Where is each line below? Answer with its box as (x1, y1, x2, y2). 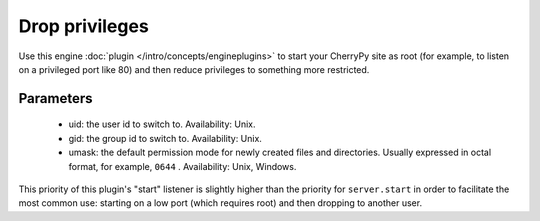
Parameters (18, 90, 93, 107)
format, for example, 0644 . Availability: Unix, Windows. (68, 160, 297, 172)
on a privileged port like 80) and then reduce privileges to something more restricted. (18, 63, 370, 75)
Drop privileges (18, 15, 149, 37)
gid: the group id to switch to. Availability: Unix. (68, 132, 262, 144)
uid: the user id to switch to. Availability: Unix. (68, 118, 256, 130)
